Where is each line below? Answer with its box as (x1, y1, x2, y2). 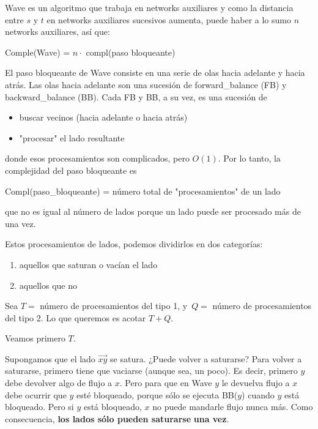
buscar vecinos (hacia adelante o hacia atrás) (19, 111, 188, 124)
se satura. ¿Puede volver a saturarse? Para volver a (110, 352, 302, 365)
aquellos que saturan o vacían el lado (19, 258, 158, 270)
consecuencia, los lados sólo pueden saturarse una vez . (5, 412, 229, 425)
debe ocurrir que (5, 388, 67, 401)
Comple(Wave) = (5, 45, 70, 58)
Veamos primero (5, 332, 65, 345)
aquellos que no (19, 278, 77, 291)
